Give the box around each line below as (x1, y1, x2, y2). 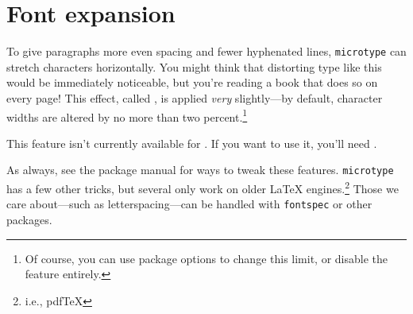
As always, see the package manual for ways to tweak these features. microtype (6, 161, 394, 178)
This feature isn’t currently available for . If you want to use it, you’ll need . (6, 134, 377, 151)
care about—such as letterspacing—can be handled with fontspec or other (6, 196, 372, 212)
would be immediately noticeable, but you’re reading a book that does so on (6, 74, 378, 91)
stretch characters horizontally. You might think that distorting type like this (6, 58, 382, 75)
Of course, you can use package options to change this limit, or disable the (25, 250, 388, 266)
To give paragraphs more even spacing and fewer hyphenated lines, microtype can (6, 43, 407, 60)
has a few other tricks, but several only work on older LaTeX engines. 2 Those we (6, 178, 399, 196)
